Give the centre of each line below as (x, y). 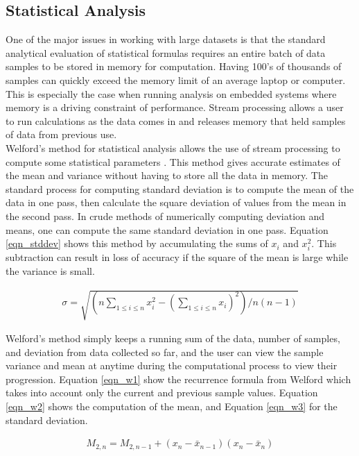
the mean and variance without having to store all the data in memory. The (167, 175)
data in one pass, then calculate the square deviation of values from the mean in (176, 202)
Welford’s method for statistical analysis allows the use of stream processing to (173, 147)
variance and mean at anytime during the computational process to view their (172, 365)
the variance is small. (50, 270)
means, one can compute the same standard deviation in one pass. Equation (167, 229)
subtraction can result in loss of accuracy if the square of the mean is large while (177, 257)
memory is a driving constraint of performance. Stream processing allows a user (175, 107)
